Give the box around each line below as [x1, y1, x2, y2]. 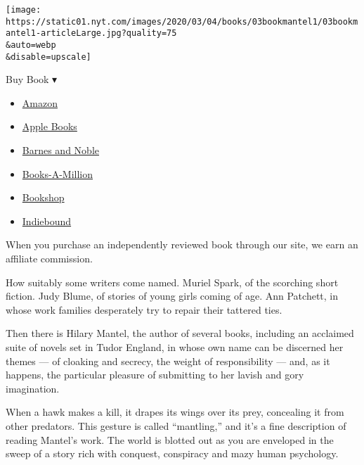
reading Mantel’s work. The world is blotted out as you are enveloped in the [6, 432, 334, 447]
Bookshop [22, 190, 65, 205]
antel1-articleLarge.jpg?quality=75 [6, 28, 177, 39]
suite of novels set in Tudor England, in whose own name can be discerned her [6, 340, 344, 354]
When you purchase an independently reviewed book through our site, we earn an [6, 237, 358, 252]
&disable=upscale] [6, 51, 91, 62]
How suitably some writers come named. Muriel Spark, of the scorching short [6, 274, 339, 289]
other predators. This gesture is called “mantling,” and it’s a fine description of [6, 418, 346, 433]
